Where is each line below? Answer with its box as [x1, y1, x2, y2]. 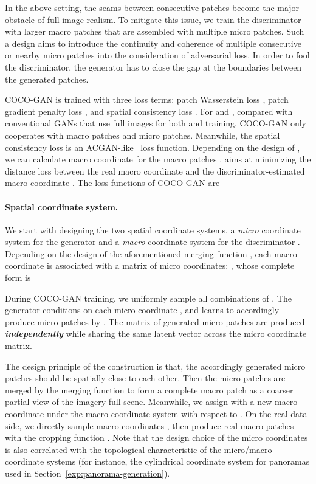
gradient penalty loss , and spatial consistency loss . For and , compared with [5, 105, 293, 117]
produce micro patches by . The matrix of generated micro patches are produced [5, 315, 305, 328]
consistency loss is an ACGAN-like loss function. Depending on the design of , [5, 140, 300, 153]
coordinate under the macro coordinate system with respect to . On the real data [5, 407, 307, 420]
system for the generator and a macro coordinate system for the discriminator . [5, 235, 300, 248]
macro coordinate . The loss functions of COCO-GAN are [5, 176, 220, 189]
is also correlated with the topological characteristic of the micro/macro [5, 443, 272, 455]
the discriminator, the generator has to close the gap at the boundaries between [5, 60, 302, 73]
